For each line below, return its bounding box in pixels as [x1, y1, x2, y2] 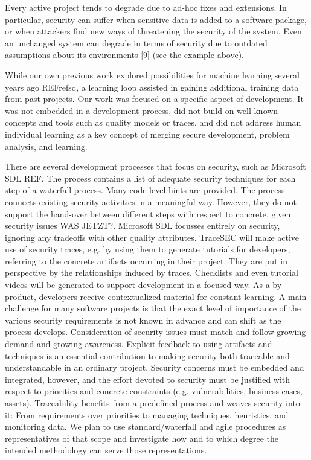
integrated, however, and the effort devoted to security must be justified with [5, 372, 290, 385]
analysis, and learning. [5, 139, 88, 152]
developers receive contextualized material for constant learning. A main [39, 290, 307, 302]
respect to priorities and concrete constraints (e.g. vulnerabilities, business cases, [5, 385, 303, 397]
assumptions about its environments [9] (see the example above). [5, 48, 244, 61]
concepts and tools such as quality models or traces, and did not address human [5, 116, 301, 129]
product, [5, 290, 36, 302]
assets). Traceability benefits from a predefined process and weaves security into [5, 397, 300, 409]
